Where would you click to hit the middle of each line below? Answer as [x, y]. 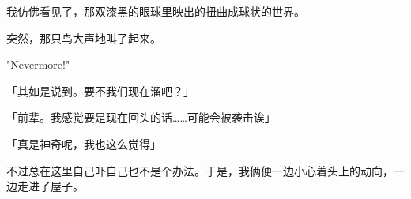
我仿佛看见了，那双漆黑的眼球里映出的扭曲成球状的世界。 [156, 11]
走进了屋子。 [50, 186]
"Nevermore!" [38, 64]
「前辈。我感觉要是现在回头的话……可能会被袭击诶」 [141, 117]
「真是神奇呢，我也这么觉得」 [84, 143]
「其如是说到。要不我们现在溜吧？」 [100, 90]
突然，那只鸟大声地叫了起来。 [84, 38]
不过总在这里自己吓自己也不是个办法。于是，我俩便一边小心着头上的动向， [200, 170]
